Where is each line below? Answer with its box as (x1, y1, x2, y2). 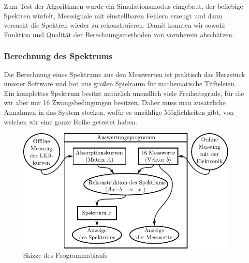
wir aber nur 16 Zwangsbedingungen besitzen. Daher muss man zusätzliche (4, 97, 226, 108)
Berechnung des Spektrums (4, 50, 113, 62)
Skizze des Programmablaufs (23, 250, 108, 260)
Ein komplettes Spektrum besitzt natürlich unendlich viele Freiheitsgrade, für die (4, 88, 244, 98)
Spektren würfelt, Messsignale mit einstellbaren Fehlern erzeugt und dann (4, 10, 222, 20)
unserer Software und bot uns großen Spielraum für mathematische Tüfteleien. (4, 78, 236, 89)
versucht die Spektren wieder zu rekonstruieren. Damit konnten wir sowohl (4, 20, 225, 30)
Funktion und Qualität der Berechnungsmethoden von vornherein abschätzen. (4, 29, 234, 39)
